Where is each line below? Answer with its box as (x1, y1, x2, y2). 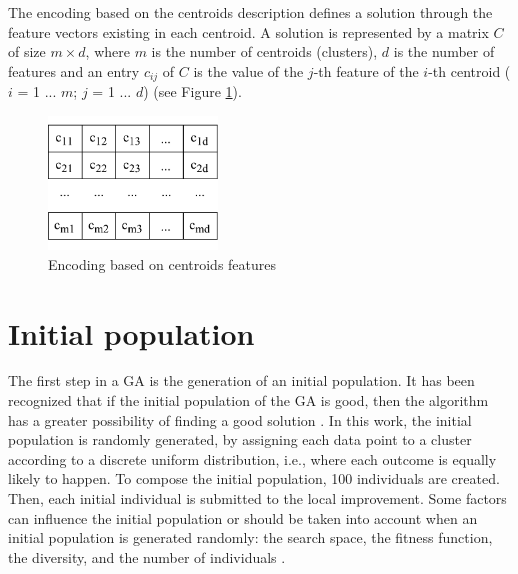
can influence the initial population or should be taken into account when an (8, 507, 478, 528)
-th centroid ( (428, 60, 511, 81)
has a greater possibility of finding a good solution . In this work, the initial (8, 409, 472, 430)
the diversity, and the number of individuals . (8, 546, 286, 567)
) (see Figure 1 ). (143, 81, 242, 102)
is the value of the (193, 60, 304, 81)
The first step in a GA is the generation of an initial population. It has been (8, 370, 475, 391)
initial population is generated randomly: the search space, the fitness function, (8, 527, 493, 548)
